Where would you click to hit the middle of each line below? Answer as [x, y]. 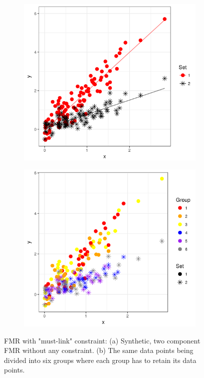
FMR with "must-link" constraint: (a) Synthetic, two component [102, 340]
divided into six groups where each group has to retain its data [100, 360]
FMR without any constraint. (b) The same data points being [99, 350]
